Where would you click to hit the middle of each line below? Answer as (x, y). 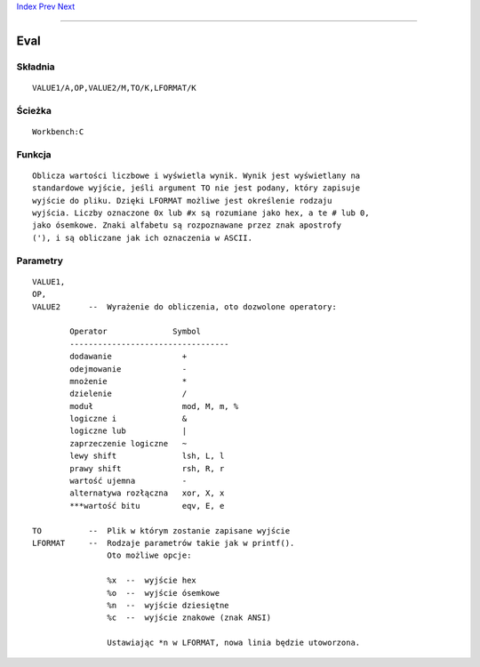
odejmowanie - (128, 369)
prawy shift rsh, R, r (147, 468)
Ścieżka (34, 110)
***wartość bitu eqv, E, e (147, 506)
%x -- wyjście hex (152, 581)
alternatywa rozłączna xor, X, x (147, 493)
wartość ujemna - (128, 481)
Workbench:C (58, 132)
